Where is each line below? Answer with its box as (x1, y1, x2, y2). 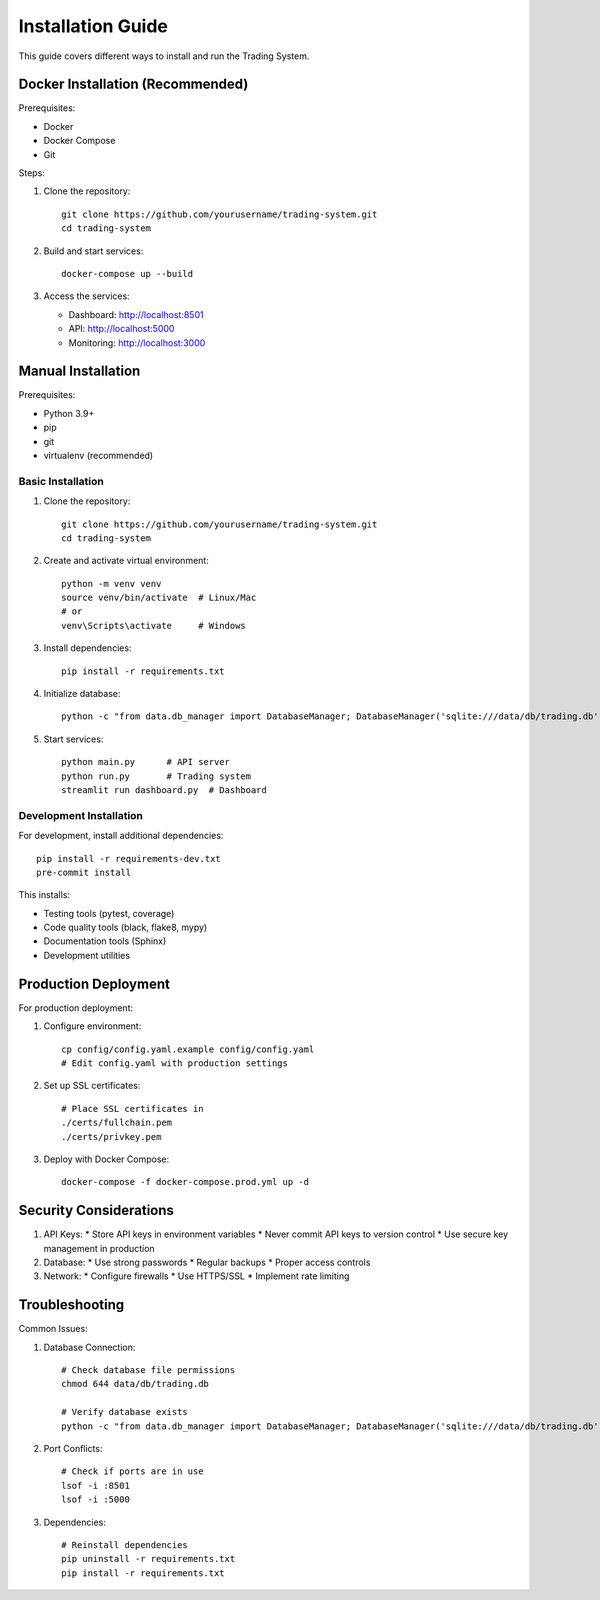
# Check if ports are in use (61, 1466, 204, 1477)
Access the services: (43, 290, 130, 302)
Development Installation (18, 808, 144, 822)
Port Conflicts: (43, 1443, 103, 1455)
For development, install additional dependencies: (18, 830, 224, 842)
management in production (43, 1242, 155, 1254)
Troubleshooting (18, 1296, 125, 1314)
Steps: (18, 167, 45, 179)
